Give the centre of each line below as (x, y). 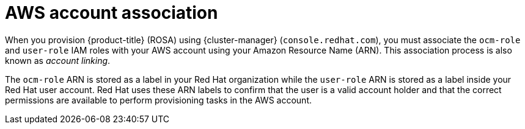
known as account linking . (58, 60)
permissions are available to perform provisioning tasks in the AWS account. (159, 100)
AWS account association (112, 13)
